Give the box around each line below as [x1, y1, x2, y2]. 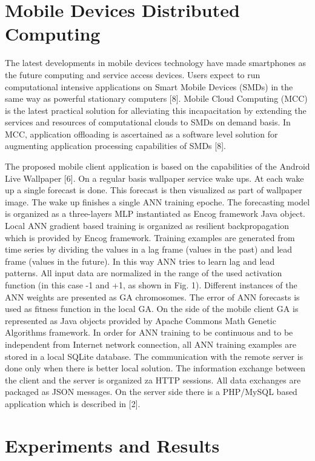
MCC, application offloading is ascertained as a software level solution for [5, 127, 278, 140]
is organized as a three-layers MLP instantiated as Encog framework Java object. [5, 207, 305, 220]
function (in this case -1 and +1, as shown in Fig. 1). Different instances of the [5, 279, 297, 291]
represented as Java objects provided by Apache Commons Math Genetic [5, 314, 276, 327]
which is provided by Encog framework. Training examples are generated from [5, 231, 295, 244]
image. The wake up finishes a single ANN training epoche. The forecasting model [5, 195, 310, 208]
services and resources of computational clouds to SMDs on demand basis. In [5, 116, 291, 128]
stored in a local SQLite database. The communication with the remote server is [5, 350, 303, 362]
